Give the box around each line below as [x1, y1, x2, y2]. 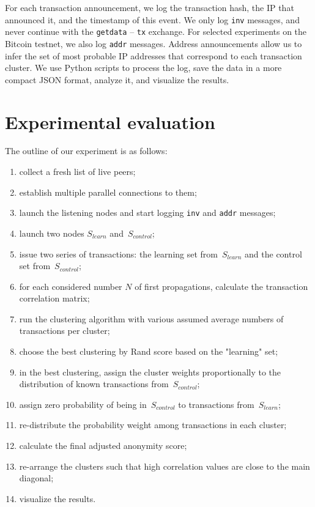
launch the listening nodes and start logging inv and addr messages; [19, 206, 276, 219]
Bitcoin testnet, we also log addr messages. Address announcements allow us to [5, 37, 302, 50]
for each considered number [19, 279, 122, 292]
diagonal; [19, 472, 54, 484]
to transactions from [178, 398, 254, 410]
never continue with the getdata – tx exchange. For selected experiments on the [5, 25, 307, 38]
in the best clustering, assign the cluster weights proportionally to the [19, 365, 281, 378]
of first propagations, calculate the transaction [135, 279, 308, 292]
